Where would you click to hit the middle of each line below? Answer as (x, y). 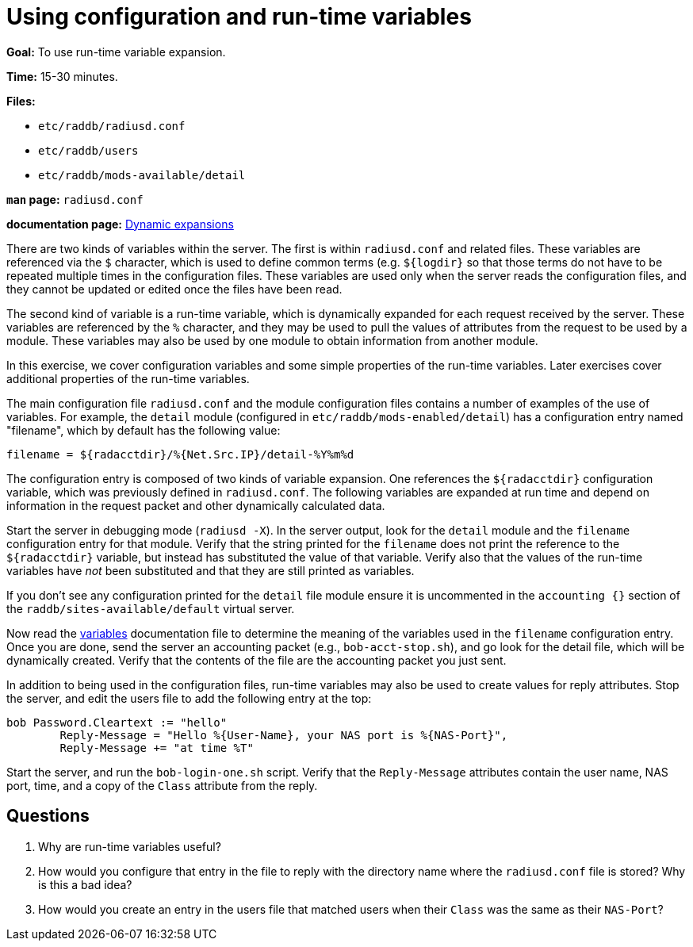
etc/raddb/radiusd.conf (112, 126)
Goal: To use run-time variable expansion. (116, 52)
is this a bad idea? (85, 884)
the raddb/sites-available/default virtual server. (151, 608)
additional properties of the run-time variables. (128, 378)
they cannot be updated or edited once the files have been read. (174, 289)
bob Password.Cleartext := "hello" (117, 722)
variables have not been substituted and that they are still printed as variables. (211, 570)
